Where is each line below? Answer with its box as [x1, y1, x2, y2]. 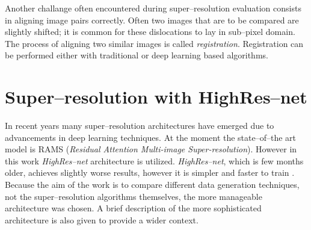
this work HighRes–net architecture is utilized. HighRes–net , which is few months [5, 154, 304, 167]
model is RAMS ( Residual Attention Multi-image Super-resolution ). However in [5, 143, 297, 155]
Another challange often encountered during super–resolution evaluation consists [5, 2, 301, 14]
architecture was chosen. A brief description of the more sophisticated [5, 202, 262, 214]
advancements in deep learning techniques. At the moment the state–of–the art [5, 131, 297, 143]
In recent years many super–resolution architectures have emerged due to [5, 119, 274, 132]
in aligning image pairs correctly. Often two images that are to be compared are [5, 13, 299, 26]
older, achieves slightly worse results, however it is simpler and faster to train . [5, 166, 295, 179]
